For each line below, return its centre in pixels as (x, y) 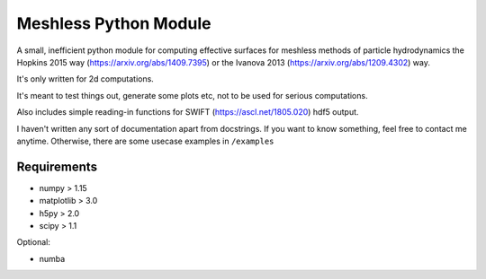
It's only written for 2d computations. (85, 79)
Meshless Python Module (114, 23)
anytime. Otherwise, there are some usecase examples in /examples (145, 141)
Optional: (34, 242)
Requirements (57, 166)
